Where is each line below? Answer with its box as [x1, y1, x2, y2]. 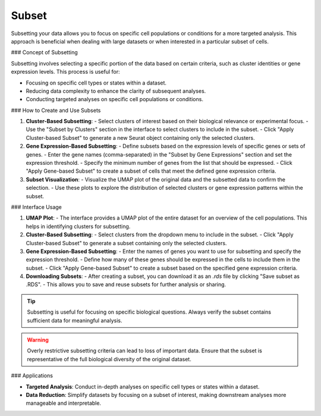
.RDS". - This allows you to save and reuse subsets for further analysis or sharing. [26, 281, 226, 288]
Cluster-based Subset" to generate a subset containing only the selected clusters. [26, 239, 227, 246]
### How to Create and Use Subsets [11, 107, 101, 114]
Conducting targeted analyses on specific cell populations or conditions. [26, 96, 203, 103]
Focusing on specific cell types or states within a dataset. [26, 79, 166, 86]
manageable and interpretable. [26, 399, 101, 407]
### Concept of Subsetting [11, 49, 78, 56]
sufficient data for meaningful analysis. [27, 317, 122, 324]
